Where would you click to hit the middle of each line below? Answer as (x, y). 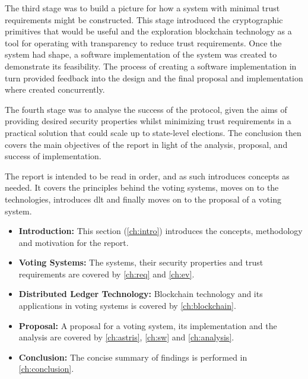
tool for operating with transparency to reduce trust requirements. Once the (143, 42)
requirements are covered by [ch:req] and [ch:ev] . (107, 274)
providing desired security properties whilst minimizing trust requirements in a (148, 121)
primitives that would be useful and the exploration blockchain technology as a (148, 31)
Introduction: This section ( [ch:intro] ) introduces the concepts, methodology (161, 231)
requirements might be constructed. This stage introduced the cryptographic (144, 19)
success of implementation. (53, 156)
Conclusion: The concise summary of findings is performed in (133, 357)
